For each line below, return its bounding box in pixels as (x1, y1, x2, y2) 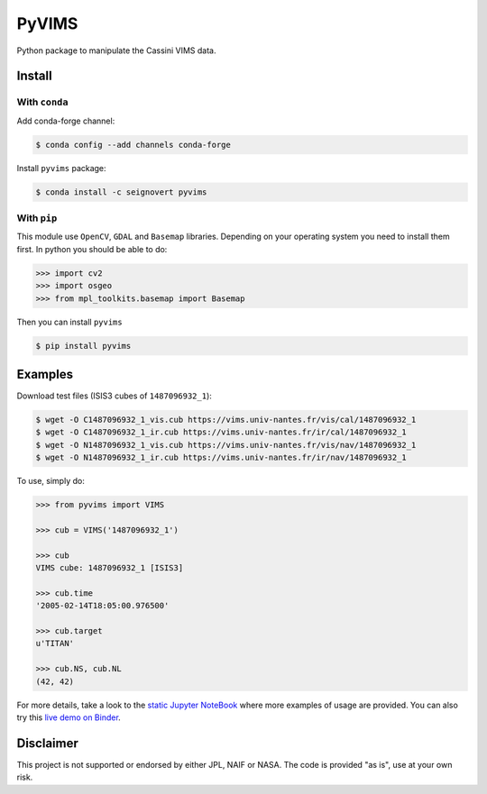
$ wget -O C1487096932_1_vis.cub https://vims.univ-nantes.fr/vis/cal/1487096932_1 (35, 415, 417, 424)
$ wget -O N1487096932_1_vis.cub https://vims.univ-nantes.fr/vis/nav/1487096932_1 (35, 440, 417, 450)
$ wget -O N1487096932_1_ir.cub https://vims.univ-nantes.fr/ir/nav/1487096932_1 (35, 452, 408, 463)
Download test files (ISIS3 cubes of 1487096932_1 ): (16, 390, 212, 401)
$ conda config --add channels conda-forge (35, 140, 232, 150)
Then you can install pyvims (16, 316, 123, 327)
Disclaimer (16, 735, 78, 751)
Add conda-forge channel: (16, 115, 115, 126)
